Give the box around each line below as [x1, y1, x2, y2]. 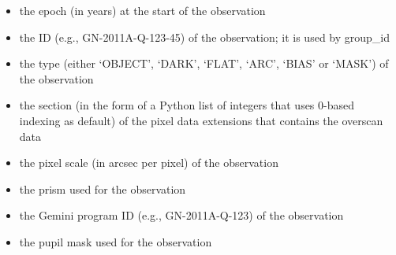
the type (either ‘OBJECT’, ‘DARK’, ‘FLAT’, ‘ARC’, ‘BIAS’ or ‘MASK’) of [19, 55, 389, 72]
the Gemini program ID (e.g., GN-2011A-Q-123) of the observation [19, 207, 344, 224]
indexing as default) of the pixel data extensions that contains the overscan [19, 112, 383, 128]
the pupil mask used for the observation [19, 233, 212, 249]
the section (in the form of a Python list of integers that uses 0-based [19, 97, 355, 113]
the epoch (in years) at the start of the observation [19, 2, 266, 18]
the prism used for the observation [19, 180, 186, 197]
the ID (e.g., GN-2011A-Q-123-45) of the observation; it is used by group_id [19, 28, 390, 45]
